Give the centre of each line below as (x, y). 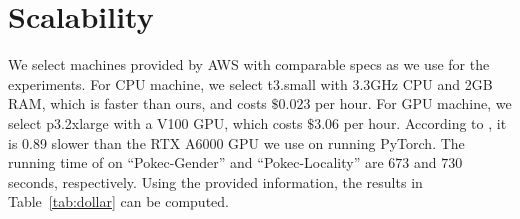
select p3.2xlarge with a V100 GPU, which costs (155, 122)
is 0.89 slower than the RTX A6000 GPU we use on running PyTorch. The (236, 142)
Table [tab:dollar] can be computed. (118, 201)
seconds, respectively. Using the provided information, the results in (215, 181)
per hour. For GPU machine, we (413, 103)
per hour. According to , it (425, 122)
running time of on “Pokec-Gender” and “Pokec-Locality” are (196, 162)
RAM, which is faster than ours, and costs (137, 103)
